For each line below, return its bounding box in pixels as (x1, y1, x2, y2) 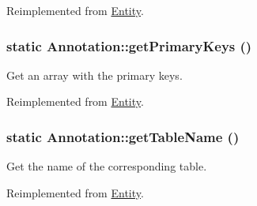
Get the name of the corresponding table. (6, 158, 207, 174)
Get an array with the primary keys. (6, 66, 183, 83)
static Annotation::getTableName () (6, 126, 240, 146)
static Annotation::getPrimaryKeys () (6, 36, 252, 55)
